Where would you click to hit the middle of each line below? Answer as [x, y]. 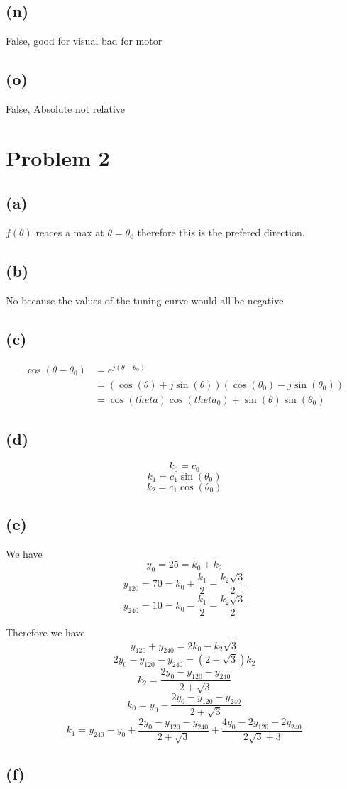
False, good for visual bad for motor [84, 41]
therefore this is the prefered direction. [221, 232]
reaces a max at [70, 232]
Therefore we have [45, 632]
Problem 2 [58, 157]
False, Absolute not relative [65, 109]
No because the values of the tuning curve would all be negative [145, 300]
